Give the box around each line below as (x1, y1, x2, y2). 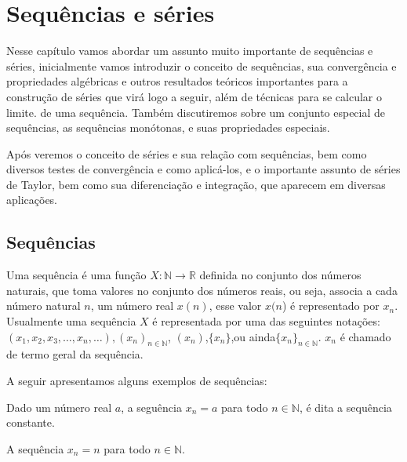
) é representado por (282, 297, 380, 314)
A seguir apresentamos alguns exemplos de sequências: (6, 373, 267, 389)
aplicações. (6, 191, 58, 208)
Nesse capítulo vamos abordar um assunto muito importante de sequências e (6, 42, 373, 59)
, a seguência (121, 398, 182, 415)
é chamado (340, 328, 391, 344)
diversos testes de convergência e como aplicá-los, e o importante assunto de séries (6, 161, 401, 177)
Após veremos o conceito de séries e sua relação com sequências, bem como (6, 145, 367, 162)
